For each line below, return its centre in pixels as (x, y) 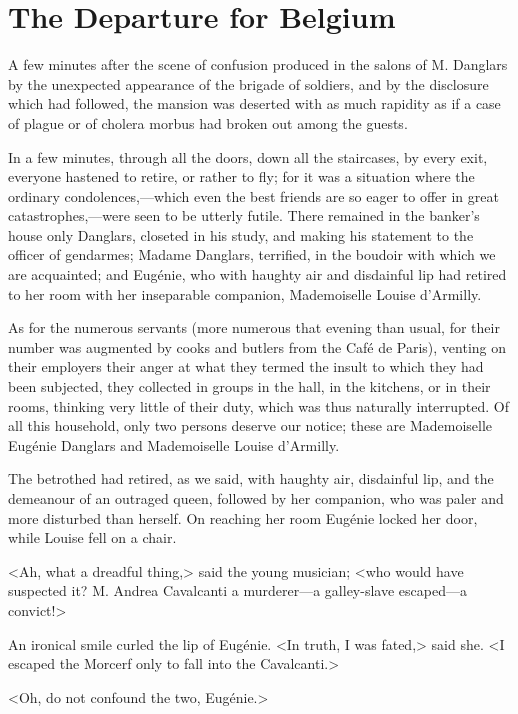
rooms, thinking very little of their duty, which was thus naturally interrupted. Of (259, 405)
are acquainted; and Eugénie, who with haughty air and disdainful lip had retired (257, 274)
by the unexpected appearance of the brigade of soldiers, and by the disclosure (248, 83)
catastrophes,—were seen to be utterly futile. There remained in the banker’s (244, 215)
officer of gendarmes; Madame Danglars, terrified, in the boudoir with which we (252, 254)
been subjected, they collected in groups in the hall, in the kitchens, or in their (249, 386)
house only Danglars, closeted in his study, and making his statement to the (241, 234)
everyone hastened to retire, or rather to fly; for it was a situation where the (241, 176)
